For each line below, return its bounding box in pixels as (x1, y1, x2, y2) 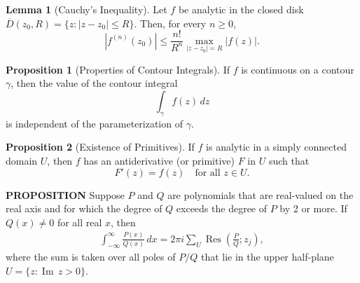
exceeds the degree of (176, 201, 268, 216)
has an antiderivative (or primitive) (83, 153, 235, 168)
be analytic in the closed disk (178, 2, 304, 16)
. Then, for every (134, 15, 207, 30)
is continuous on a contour (241, 62, 354, 76)
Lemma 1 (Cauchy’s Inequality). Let (6, 2, 167, 16)
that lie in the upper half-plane (200, 249, 334, 264)
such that (268, 153, 310, 168)
